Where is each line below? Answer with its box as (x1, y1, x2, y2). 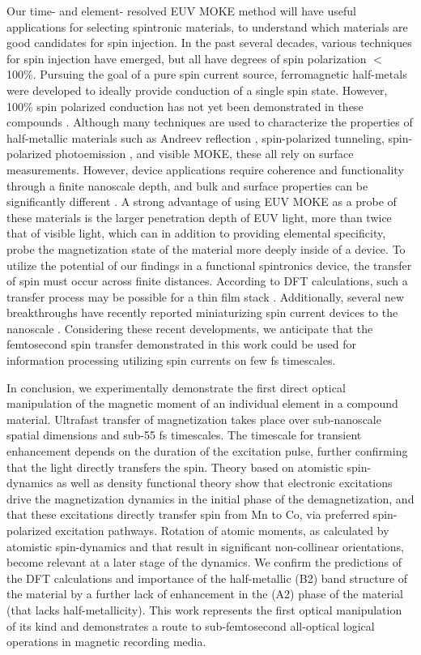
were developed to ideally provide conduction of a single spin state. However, (6, 81, 388, 98)
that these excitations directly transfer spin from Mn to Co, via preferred (6, 506, 370, 523)
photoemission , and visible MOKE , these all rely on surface (55, 145, 354, 162)
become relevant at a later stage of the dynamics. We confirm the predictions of (6, 554, 402, 571)
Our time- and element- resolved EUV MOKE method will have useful (6, 2, 356, 19)
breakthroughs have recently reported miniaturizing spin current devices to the (6, 304, 398, 321)
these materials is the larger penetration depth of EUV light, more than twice (6, 208, 392, 225)
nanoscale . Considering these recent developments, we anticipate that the (6, 319, 373, 336)
